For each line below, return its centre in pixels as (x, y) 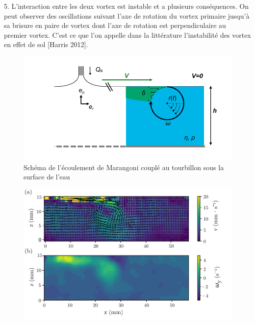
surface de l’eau (47, 177)
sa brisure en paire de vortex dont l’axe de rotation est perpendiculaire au (115, 25)
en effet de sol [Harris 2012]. (46, 44)
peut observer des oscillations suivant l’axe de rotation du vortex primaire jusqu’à (127, 15)
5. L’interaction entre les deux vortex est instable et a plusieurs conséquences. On (127, 6)
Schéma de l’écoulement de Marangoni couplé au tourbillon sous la (124, 167)
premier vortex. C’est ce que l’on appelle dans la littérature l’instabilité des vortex (127, 35)
